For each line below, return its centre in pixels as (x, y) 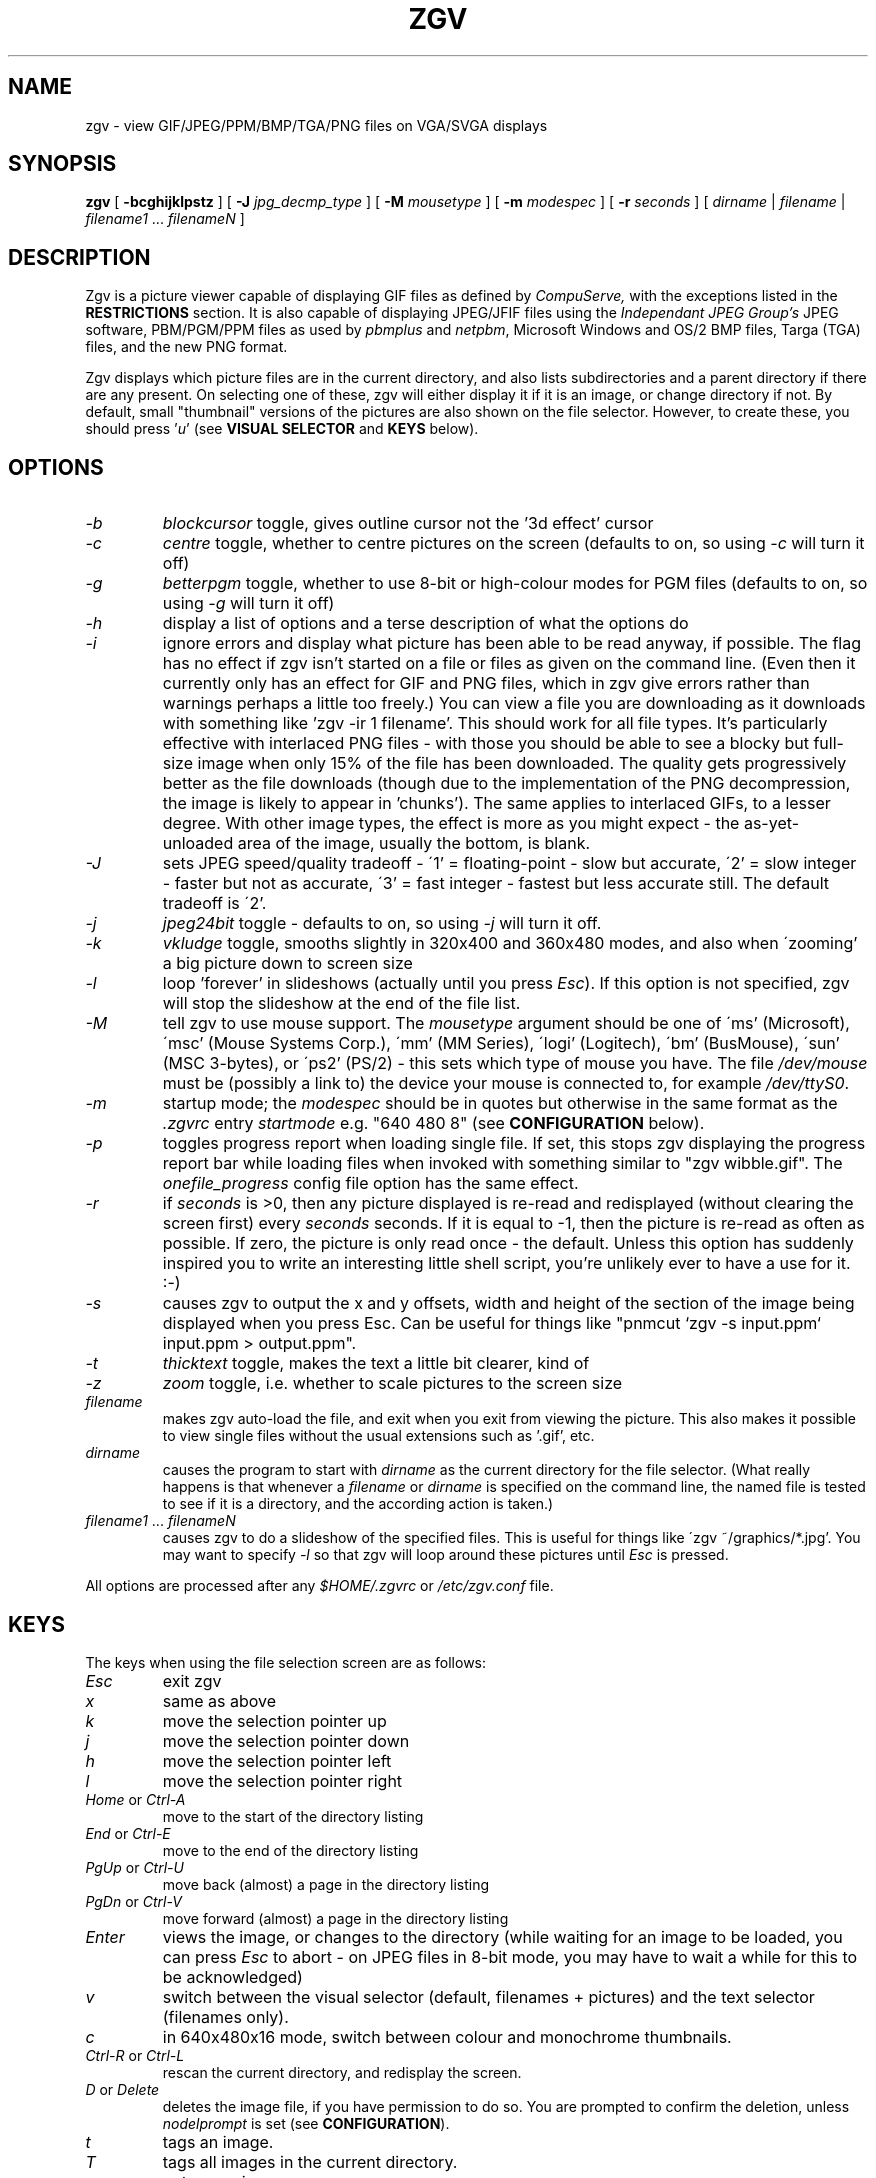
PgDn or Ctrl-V (133, 1901)
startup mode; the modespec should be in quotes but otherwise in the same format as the (500, 1103)
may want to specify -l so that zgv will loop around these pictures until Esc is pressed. (445, 1555)
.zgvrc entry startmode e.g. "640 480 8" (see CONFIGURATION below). (433, 1123)
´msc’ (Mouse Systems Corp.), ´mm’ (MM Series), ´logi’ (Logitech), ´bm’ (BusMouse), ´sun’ (501, 1043)
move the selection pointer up (274, 1720)
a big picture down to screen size (287, 963)
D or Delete (122, 2089)
